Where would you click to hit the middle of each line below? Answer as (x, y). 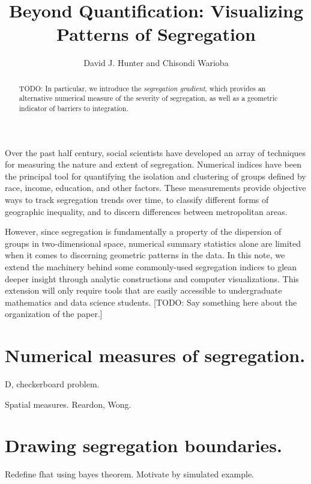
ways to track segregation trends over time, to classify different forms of (137, 200)
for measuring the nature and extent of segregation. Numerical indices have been (153, 164)
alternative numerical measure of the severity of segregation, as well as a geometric (148, 98)
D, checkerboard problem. (52, 384)
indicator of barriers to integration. (74, 108)
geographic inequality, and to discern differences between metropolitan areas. (146, 211)
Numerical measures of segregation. (155, 355)
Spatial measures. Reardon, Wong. (68, 404)
